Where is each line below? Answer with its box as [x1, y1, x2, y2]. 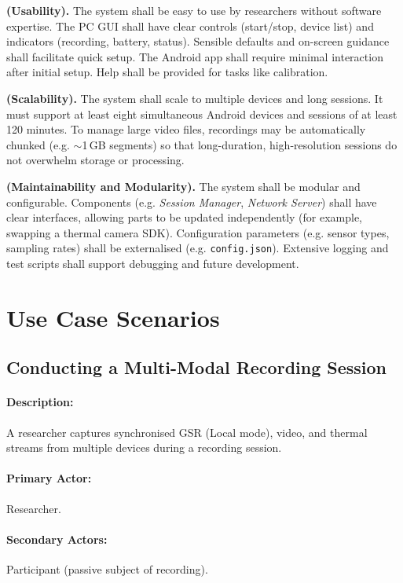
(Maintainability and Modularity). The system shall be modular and [6, 178, 361, 194]
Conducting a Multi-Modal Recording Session [6, 355, 387, 379]
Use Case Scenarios [6, 301, 220, 333]
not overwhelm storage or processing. [6, 152, 185, 168]
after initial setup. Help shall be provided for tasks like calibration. [6, 64, 328, 80]
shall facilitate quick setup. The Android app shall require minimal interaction [6, 48, 383, 64]
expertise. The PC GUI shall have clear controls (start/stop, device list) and [6, 17, 374, 34]
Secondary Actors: [6, 530, 108, 547]
